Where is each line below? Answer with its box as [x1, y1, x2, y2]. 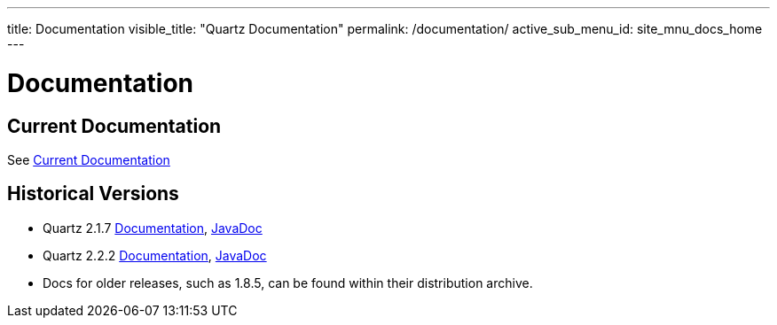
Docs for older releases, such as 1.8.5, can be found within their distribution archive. [43, 275, 533, 290]
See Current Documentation [7, 151, 170, 167]
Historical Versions [7, 182, 179, 205]
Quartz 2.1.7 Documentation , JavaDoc [43, 220, 263, 236]
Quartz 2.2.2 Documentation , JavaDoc [43, 247, 267, 263]
